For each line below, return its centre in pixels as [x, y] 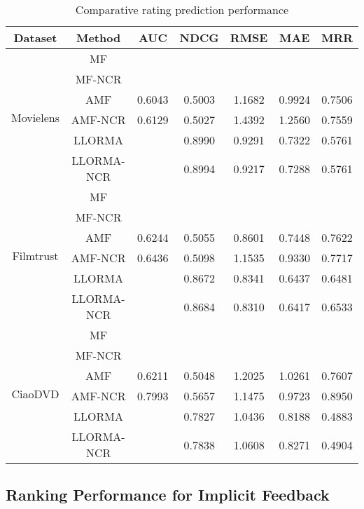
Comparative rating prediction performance [182, 9]
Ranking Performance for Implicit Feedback [168, 495]
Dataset [35, 38]
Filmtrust [35, 256]
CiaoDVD [35, 394]
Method [98, 38]
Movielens [35, 117]
